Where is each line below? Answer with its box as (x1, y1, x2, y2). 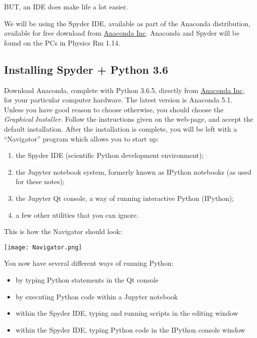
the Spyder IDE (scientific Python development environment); (15, 150, 204, 160)
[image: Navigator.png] (4, 243, 82, 251)
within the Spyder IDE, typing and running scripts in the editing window (15, 308, 238, 318)
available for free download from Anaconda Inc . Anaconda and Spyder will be (4, 28, 240, 38)
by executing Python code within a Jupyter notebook (15, 291, 178, 301)
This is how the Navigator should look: (4, 226, 122, 237)
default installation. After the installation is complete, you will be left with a (4, 123, 237, 134)
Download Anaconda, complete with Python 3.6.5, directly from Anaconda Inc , (4, 85, 245, 95)
